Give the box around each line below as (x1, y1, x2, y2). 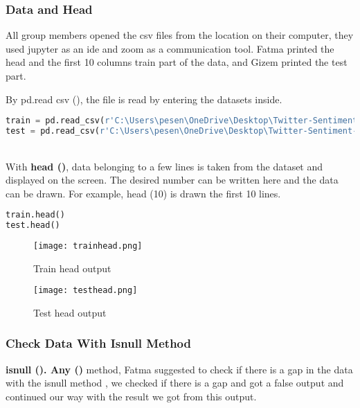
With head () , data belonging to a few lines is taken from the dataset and (6, 159, 323, 173)
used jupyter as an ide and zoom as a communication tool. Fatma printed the (6, 41, 334, 55)
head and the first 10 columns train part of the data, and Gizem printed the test (6, 55, 348, 69)
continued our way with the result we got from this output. (6, 389, 257, 403)
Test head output (33, 305, 107, 319)
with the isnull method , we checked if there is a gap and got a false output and (6, 375, 344, 390)
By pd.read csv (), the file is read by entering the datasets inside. (6, 91, 282, 106)
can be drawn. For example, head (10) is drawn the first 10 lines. (6, 186, 281, 200)
